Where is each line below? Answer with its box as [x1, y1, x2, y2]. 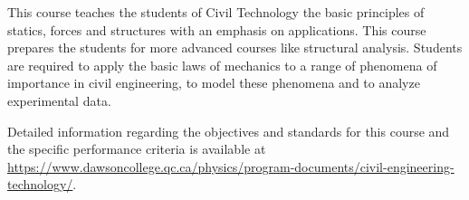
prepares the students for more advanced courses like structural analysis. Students [7, 38, 463, 57]
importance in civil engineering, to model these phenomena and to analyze [7, 73, 420, 92]
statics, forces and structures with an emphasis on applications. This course [7, 20, 426, 39]
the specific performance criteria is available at [7, 139, 266, 158]
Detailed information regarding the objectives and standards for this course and [7, 121, 450, 140]
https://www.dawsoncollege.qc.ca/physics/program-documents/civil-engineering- [7, 157, 455, 176]
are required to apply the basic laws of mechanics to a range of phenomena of [7, 55, 437, 74]
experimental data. [7, 90, 111, 110]
